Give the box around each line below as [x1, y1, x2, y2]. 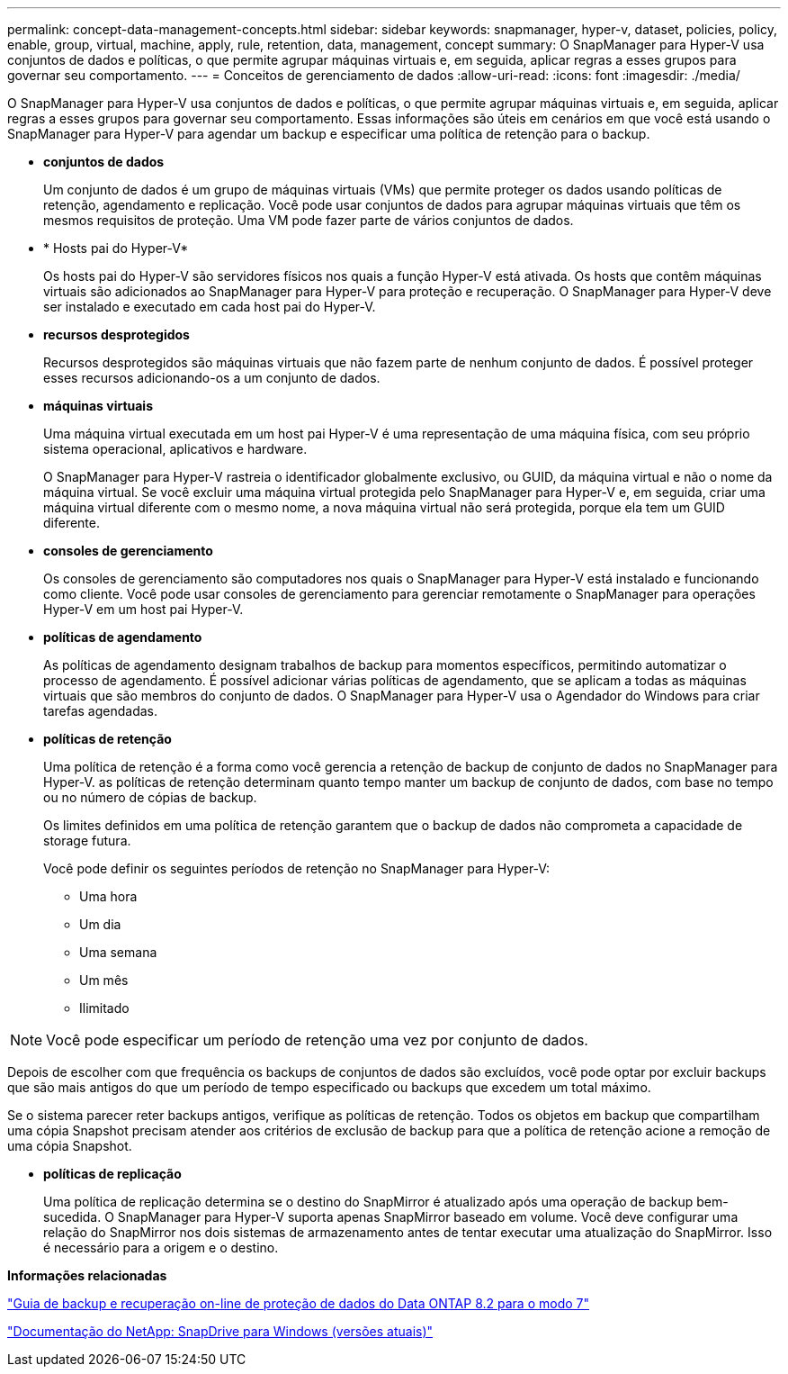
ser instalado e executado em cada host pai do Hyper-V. [43, 299, 376, 314]
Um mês [79, 972, 129, 988]
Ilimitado [79, 1000, 130, 1016]
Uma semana [79, 945, 157, 960]
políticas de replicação [43, 1166, 182, 1181]
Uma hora [79, 889, 138, 904]
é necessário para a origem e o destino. [43, 1240, 279, 1255]
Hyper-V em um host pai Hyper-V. [43, 601, 244, 617]
